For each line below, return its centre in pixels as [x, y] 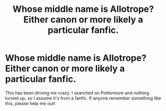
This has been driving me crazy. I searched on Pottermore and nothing [77, 93]
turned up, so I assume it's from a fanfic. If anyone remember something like [83, 98]
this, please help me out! [30, 103]
